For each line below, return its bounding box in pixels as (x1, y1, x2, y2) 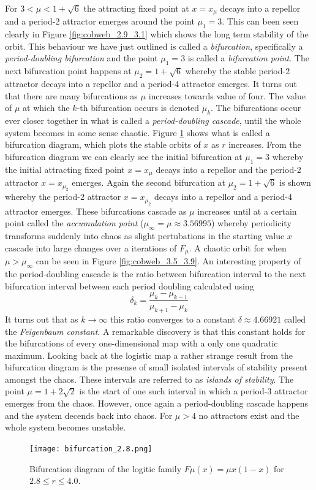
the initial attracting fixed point (5, 163, 125, 175)
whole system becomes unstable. (5, 421, 126, 434)
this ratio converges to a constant (110, 312, 236, 325)
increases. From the (228, 138, 301, 151)
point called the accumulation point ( (5, 216, 144, 229)
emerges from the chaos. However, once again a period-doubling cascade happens (5, 397, 309, 410)
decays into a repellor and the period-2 (156, 163, 301, 175)
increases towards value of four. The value (148, 89, 306, 102)
